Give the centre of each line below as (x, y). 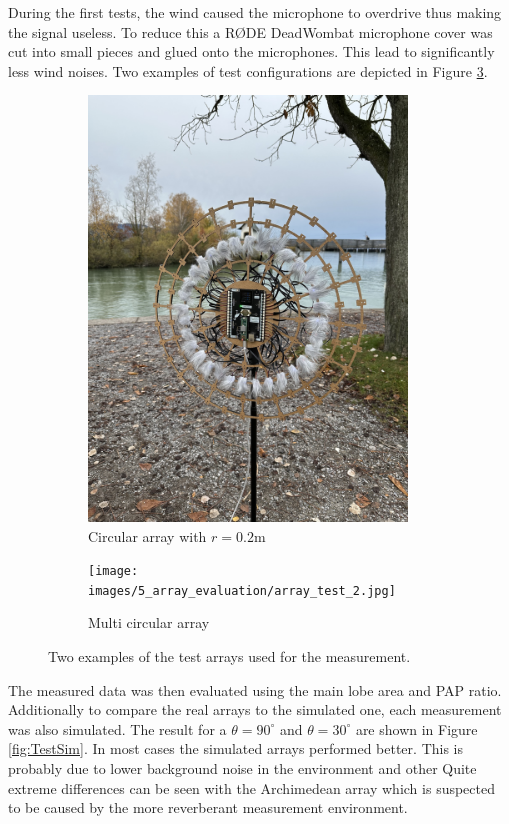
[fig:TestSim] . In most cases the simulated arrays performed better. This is (235, 748)
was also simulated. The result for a (117, 728)
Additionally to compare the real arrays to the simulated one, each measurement (255, 709)
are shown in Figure (416, 728)
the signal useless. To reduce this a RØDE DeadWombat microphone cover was (250, 31)
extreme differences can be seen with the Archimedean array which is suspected (252, 787)
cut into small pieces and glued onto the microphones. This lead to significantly (251, 51)
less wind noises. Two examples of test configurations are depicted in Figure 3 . (248, 70)
